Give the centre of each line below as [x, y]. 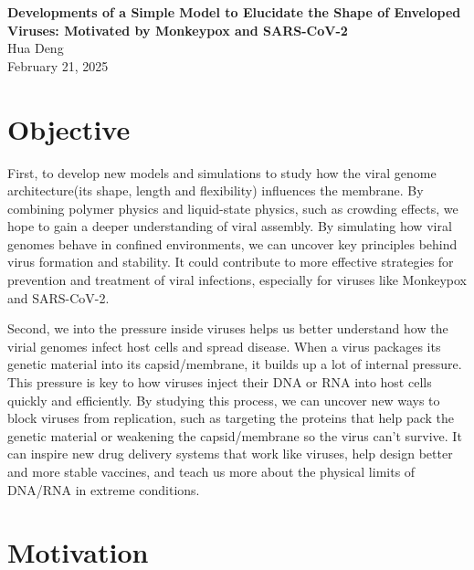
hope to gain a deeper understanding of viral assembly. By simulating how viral [230, 226]
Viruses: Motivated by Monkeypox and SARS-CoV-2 [178, 30]
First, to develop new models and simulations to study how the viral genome [222, 172]
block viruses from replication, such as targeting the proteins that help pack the [231, 418]
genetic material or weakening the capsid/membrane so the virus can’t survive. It [235, 435]
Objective [69, 128]
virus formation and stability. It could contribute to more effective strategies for [231, 262]
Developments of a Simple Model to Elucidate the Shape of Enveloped [234, 12]
